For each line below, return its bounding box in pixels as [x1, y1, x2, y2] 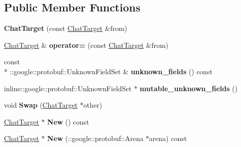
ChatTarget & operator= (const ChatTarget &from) [4, 39, 169, 50]
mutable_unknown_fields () [139, 83, 238, 93]
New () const [47, 116, 89, 127]
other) [83, 100, 102, 110]
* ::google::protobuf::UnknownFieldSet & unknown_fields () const [4, 66, 213, 76]
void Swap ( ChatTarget [4, 100, 78, 110]
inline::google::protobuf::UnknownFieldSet [4, 83, 132, 93]
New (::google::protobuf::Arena [47, 133, 143, 144]
